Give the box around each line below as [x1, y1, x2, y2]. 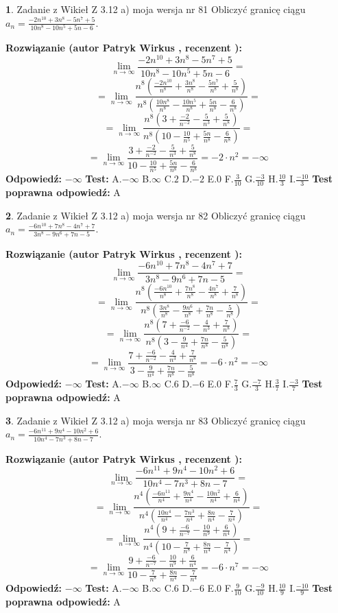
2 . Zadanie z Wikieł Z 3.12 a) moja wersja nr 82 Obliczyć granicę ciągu [5, 208, 306, 222]
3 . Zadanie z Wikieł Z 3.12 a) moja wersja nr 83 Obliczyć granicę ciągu [5, 413, 306, 427]
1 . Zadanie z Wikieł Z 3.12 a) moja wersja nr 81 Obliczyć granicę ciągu [5, 2, 306, 16]
